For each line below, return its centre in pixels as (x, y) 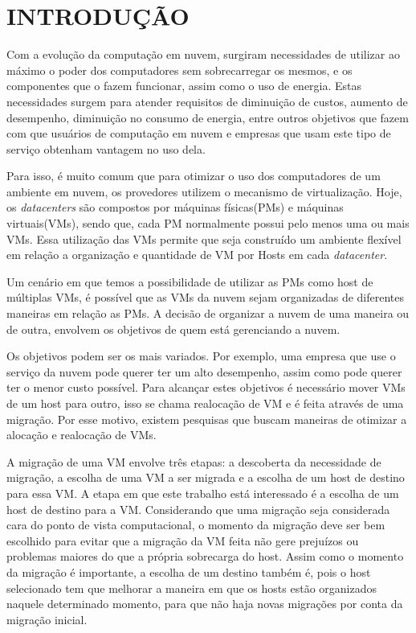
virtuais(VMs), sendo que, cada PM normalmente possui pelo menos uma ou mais (208, 223)
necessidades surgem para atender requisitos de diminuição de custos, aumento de (207, 101)
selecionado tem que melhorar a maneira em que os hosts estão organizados (192, 588)
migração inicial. (47, 619)
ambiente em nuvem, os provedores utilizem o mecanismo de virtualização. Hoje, (204, 191)
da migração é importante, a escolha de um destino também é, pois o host (189, 571)
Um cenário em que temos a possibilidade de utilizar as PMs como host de (190, 281)
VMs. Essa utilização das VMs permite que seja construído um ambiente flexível (204, 238)
